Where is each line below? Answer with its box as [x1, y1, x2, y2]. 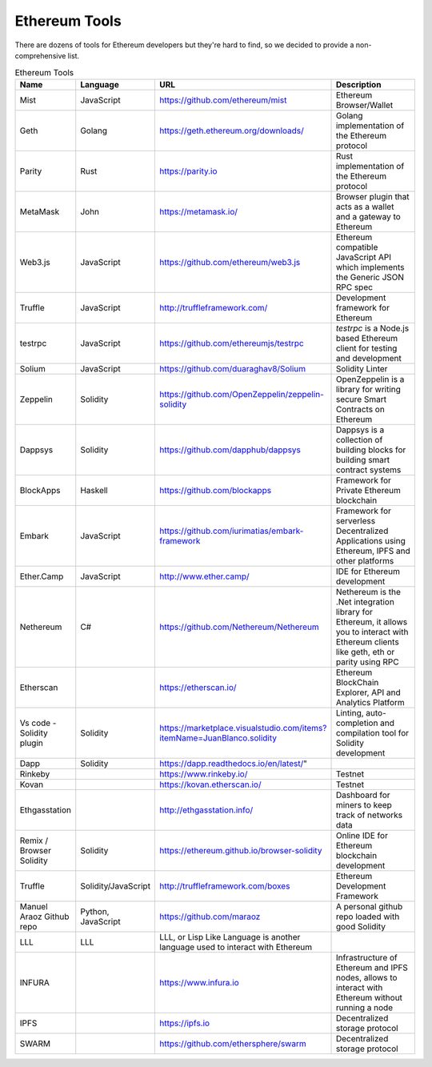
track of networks [335, 809, 403, 820]
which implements [335, 261, 405, 272]
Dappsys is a [335, 424, 385, 435]
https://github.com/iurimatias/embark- [159, 525, 304, 536]
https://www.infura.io [159, 977, 239, 988]
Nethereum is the [335, 586, 402, 597]
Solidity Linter [335, 363, 388, 374]
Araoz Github [19, 911, 70, 922]
